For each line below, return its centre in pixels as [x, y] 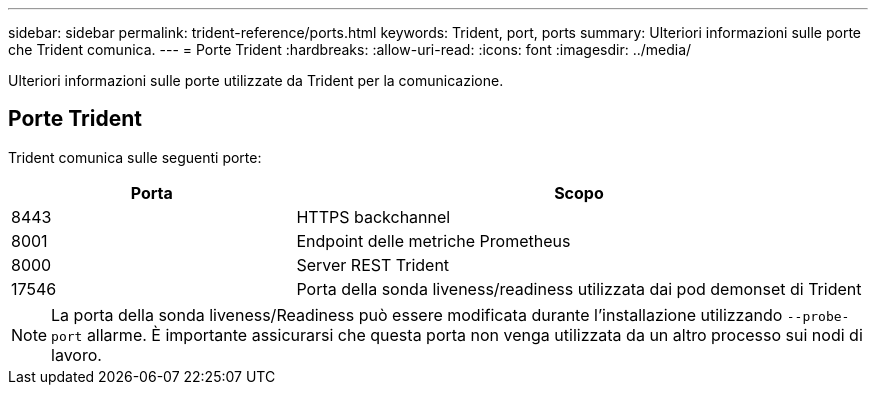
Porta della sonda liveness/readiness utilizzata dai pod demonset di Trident [579, 288]
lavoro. [76, 354]
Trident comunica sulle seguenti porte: [135, 157]
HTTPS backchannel [373, 216]
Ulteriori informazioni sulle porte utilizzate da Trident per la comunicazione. [256, 80]
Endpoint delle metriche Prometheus [433, 240]
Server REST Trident [373, 264]
